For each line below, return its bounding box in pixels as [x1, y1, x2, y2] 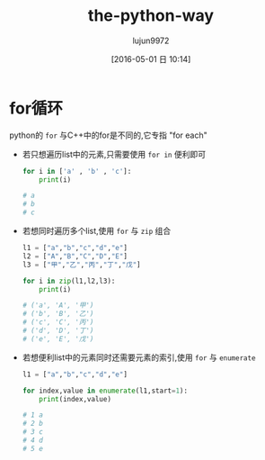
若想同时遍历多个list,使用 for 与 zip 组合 [22, 226, 172, 237]
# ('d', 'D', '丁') [22, 326, 94, 336]
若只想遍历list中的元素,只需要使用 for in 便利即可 [22, 149, 207, 159]
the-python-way [88, 5, 214, 26]
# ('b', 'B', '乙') [22, 310, 94, 319]
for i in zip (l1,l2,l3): [22, 276, 116, 285]
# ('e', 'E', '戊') [22, 334, 94, 343]
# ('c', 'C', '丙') [22, 318, 94, 327]
